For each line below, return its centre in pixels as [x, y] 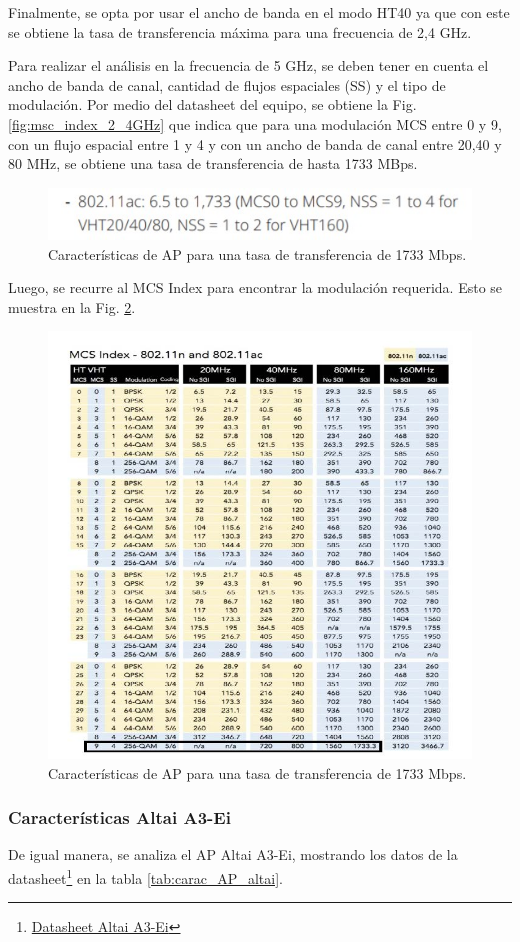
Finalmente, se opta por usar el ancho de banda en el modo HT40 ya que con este [259, 12]
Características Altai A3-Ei [119, 817]
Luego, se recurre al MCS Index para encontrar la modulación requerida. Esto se [255, 287]
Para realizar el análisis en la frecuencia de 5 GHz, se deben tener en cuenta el [248, 65]
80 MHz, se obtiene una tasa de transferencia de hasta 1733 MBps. [213, 163]
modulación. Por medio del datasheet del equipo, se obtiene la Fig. [212, 104]
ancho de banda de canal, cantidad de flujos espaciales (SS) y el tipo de [227, 84]
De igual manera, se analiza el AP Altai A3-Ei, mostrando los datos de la [233, 854]
